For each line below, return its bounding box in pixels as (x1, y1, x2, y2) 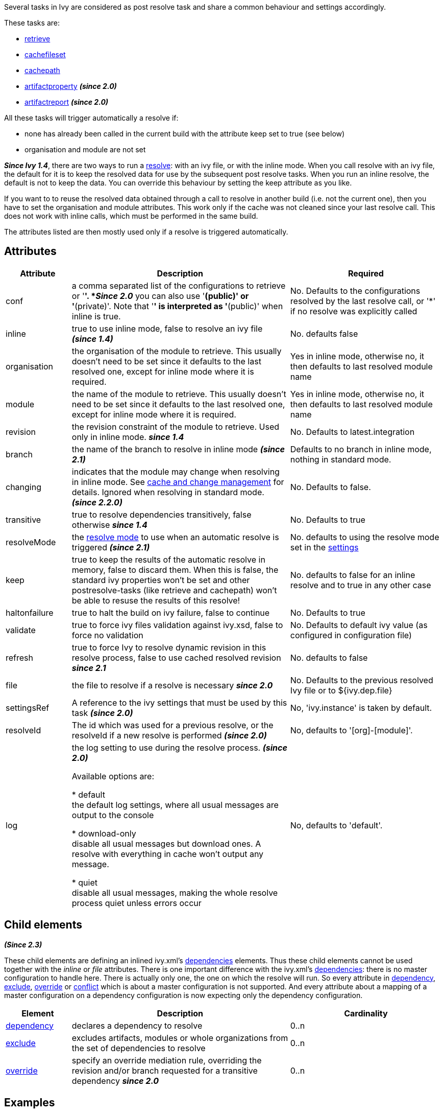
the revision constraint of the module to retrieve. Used (71, 421, 280, 432)
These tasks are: (4, 18, 60, 27)
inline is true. (71, 311, 121, 321)
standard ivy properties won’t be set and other (71, 574, 250, 585)
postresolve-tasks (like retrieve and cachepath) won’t (71, 585, 277, 595)
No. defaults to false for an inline (290, 569, 415, 580)
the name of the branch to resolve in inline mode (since (71, 444, 285, 454)
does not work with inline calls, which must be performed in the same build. (4, 212, 258, 220)
